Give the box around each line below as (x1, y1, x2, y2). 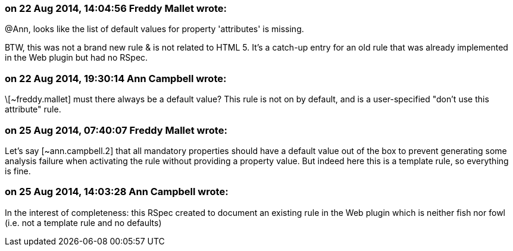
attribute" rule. (5, 104, 61, 115)
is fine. (5, 165, 31, 176)
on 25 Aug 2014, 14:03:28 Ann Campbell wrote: (5, 186, 229, 198)
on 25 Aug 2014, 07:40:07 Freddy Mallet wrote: (5, 124, 227, 136)
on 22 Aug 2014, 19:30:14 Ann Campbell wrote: (5, 72, 227, 84)
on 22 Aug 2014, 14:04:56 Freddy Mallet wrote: (5, 2, 227, 14)
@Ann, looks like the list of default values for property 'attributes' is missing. (5, 24, 304, 34)
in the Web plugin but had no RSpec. (5, 52, 148, 63)
